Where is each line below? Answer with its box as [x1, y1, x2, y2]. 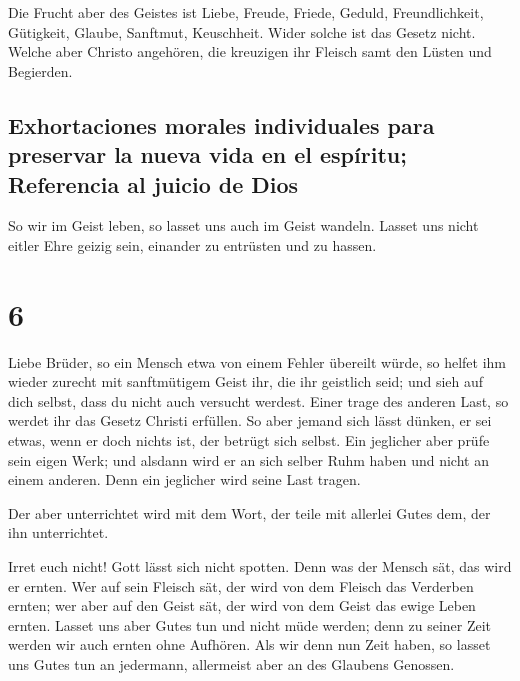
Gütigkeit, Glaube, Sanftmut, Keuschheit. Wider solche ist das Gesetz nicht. [8, 21, 476, 42]
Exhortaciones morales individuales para [8, 109, 435, 140]
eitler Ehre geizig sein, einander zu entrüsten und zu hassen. [8, 234, 377, 255]
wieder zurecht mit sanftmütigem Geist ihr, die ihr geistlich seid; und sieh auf [8, 371, 484, 392]
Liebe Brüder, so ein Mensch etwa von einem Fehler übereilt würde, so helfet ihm [8, 351, 506, 372]
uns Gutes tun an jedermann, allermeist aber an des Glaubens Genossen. [8, 653, 455, 674]
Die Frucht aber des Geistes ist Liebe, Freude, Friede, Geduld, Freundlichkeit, [8, 2, 484, 22]
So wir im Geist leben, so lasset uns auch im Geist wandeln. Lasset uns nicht [8, 215, 479, 236]
